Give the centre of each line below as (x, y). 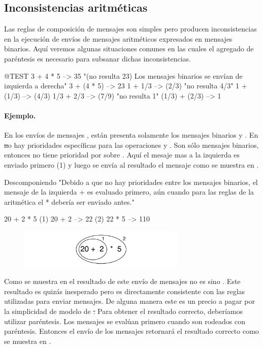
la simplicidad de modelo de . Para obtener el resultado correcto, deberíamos (124, 311)
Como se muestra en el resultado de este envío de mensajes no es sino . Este (122, 281)
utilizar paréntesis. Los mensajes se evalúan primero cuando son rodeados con (125, 321)
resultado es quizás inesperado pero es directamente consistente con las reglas (125, 291)
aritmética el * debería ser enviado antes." (69, 201)
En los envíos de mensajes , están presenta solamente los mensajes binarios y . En (131, 135)
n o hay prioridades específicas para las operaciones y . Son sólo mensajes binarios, (131, 145)
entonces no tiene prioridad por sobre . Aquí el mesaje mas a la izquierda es (122, 155)
